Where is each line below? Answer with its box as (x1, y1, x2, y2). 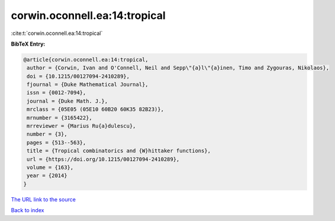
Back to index (11, 207, 44, 214)
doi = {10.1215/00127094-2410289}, (27, 73, 130, 79)
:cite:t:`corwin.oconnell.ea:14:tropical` (11, 30, 103, 37)
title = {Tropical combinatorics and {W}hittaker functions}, (27, 148, 211, 154)
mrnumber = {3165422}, (27, 114, 93, 121)
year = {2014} (27, 172, 67, 179)
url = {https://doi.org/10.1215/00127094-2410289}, (27, 156, 180, 162)
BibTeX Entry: (11, 40, 46, 47)
